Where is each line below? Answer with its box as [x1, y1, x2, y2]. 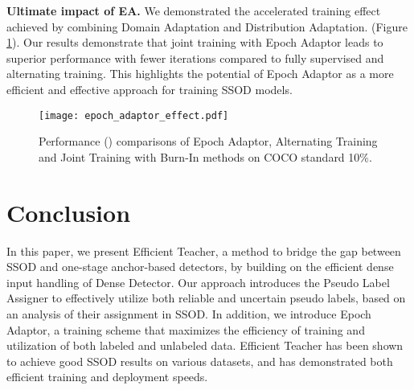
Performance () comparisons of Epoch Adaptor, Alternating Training [39, 133, 378, 150]
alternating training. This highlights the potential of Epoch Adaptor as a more [6, 65, 394, 82]
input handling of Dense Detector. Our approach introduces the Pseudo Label [6, 273, 390, 290]
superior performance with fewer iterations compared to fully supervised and [6, 49, 384, 66]
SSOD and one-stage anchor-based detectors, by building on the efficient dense [6, 258, 394, 275]
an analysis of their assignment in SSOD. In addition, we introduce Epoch [6, 305, 371, 322]
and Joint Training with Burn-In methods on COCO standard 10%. [39, 148, 372, 165]
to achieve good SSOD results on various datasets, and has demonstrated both [6, 352, 393, 369]
